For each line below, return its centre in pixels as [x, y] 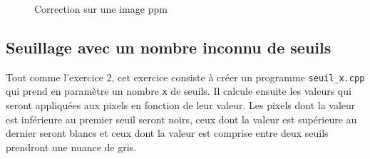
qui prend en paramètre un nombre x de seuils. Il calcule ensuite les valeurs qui [179, 91]
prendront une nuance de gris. [71, 147]
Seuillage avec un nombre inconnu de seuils [169, 47]
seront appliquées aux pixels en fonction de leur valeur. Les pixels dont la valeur [181, 105]
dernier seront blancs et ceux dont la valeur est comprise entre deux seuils [167, 133]
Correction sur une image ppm [101, 9]
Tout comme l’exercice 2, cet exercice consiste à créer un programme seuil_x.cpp [185, 77]
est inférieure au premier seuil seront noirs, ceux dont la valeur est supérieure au [181, 119]
